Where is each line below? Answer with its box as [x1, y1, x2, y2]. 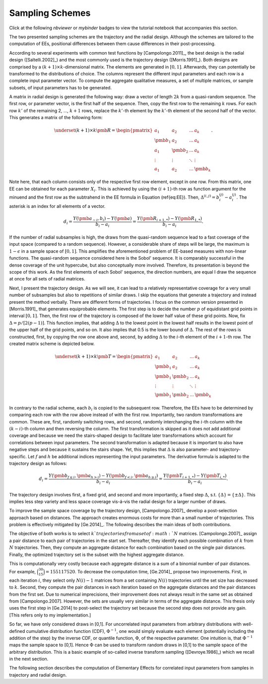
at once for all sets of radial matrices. [9, 276, 85, 282]
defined [9, 628, 25, 634]
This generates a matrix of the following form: [9, 115, 103, 121]
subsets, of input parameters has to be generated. [9, 84, 112, 90]
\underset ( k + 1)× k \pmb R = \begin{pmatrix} [54, 128, 153, 134]
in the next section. [9, 656, 49, 662]
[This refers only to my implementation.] [9, 612, 91, 618]
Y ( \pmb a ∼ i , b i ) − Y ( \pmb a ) [72, 215, 132, 222]
